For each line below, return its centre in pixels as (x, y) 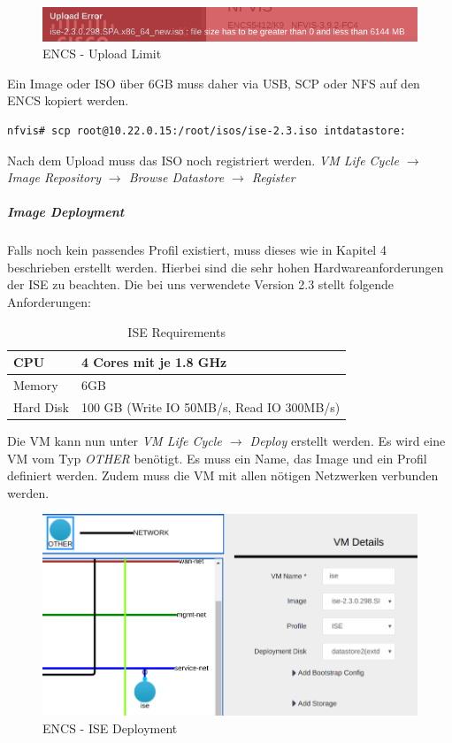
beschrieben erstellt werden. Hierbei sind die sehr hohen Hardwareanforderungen (226, 267)
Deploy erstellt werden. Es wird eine (348, 440)
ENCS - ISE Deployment (110, 728)
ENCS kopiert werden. (68, 100)
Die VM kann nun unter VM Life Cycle (115, 440)
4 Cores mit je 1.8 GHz (154, 362)
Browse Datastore (176, 177)
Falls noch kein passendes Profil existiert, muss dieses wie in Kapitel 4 (197, 250)
